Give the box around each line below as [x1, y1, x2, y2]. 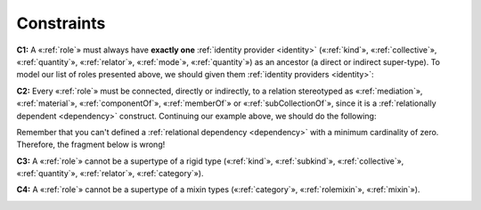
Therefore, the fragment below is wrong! [16, 139, 166, 150]
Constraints [16, 13, 106, 33]
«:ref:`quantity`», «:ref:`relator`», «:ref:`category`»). [16, 168, 204, 179]
